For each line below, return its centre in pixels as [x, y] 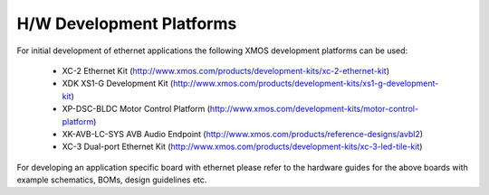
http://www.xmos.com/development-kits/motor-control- [314, 109]
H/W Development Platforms [127, 23]
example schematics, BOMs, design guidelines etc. [112, 180]
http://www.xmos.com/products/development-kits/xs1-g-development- [306, 84]
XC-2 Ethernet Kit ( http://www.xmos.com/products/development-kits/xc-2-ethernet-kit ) [225, 70]
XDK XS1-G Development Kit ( [118, 84]
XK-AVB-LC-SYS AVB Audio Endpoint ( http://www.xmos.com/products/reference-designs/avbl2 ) [243, 134]
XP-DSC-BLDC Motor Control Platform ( [136, 109]
